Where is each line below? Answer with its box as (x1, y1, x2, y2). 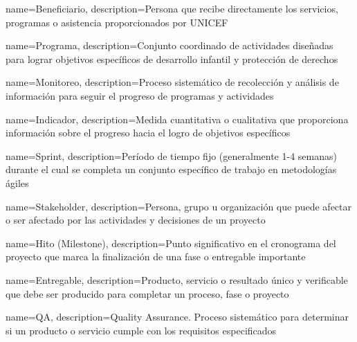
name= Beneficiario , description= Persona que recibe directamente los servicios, (6, 1, 338, 15)
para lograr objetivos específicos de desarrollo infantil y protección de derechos (6, 51, 338, 66)
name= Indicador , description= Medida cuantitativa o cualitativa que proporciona (6, 111, 349, 126)
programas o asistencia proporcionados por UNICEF (6, 15, 228, 29)
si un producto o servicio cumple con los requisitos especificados (6, 323, 277, 337)
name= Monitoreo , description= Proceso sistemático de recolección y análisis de (6, 75, 339, 89)
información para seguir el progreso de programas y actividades (6, 88, 274, 102)
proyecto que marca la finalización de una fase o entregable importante (6, 249, 306, 264)
